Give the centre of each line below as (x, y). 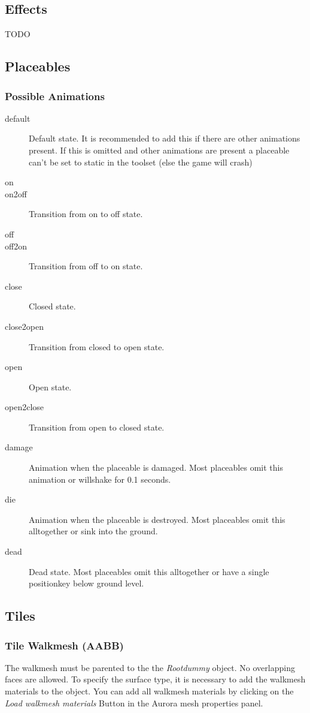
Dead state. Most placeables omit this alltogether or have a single (149, 571)
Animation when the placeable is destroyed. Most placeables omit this (157, 519)
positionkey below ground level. (86, 583)
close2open (25, 326)
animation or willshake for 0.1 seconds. (100, 479)
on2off (16, 193)
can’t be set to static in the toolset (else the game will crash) (141, 162)
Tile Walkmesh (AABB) (64, 645)
